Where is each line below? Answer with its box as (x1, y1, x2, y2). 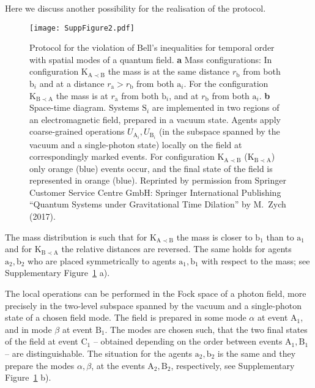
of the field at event (5, 335, 78, 348)
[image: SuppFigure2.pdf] (29, 23, 135, 32)
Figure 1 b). (5, 371, 51, 384)
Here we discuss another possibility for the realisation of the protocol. (5, 2, 266, 14)
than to (266, 230, 294, 243)
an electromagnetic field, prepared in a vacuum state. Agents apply (29, 113, 281, 125)
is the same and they (217, 347, 296, 359)
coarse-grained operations (29, 125, 125, 138)
